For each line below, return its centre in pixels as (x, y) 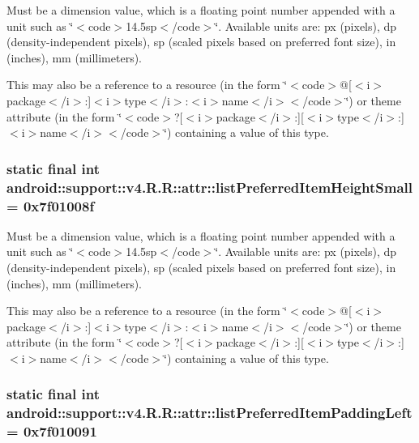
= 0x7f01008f (51, 205)
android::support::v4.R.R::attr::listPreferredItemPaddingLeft (209, 413)
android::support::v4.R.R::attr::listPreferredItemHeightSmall (209, 187)
